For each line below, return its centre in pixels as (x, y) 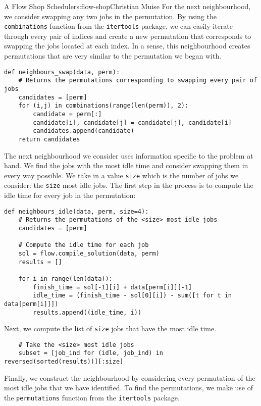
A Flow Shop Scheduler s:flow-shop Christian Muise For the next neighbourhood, (127, 6)
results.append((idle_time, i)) (87, 312)
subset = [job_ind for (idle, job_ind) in (91, 353)
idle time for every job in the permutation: (70, 195)
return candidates (49, 139)
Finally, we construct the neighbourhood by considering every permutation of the (130, 377)
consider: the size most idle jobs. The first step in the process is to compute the (129, 185)
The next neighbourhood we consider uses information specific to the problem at (129, 155)
